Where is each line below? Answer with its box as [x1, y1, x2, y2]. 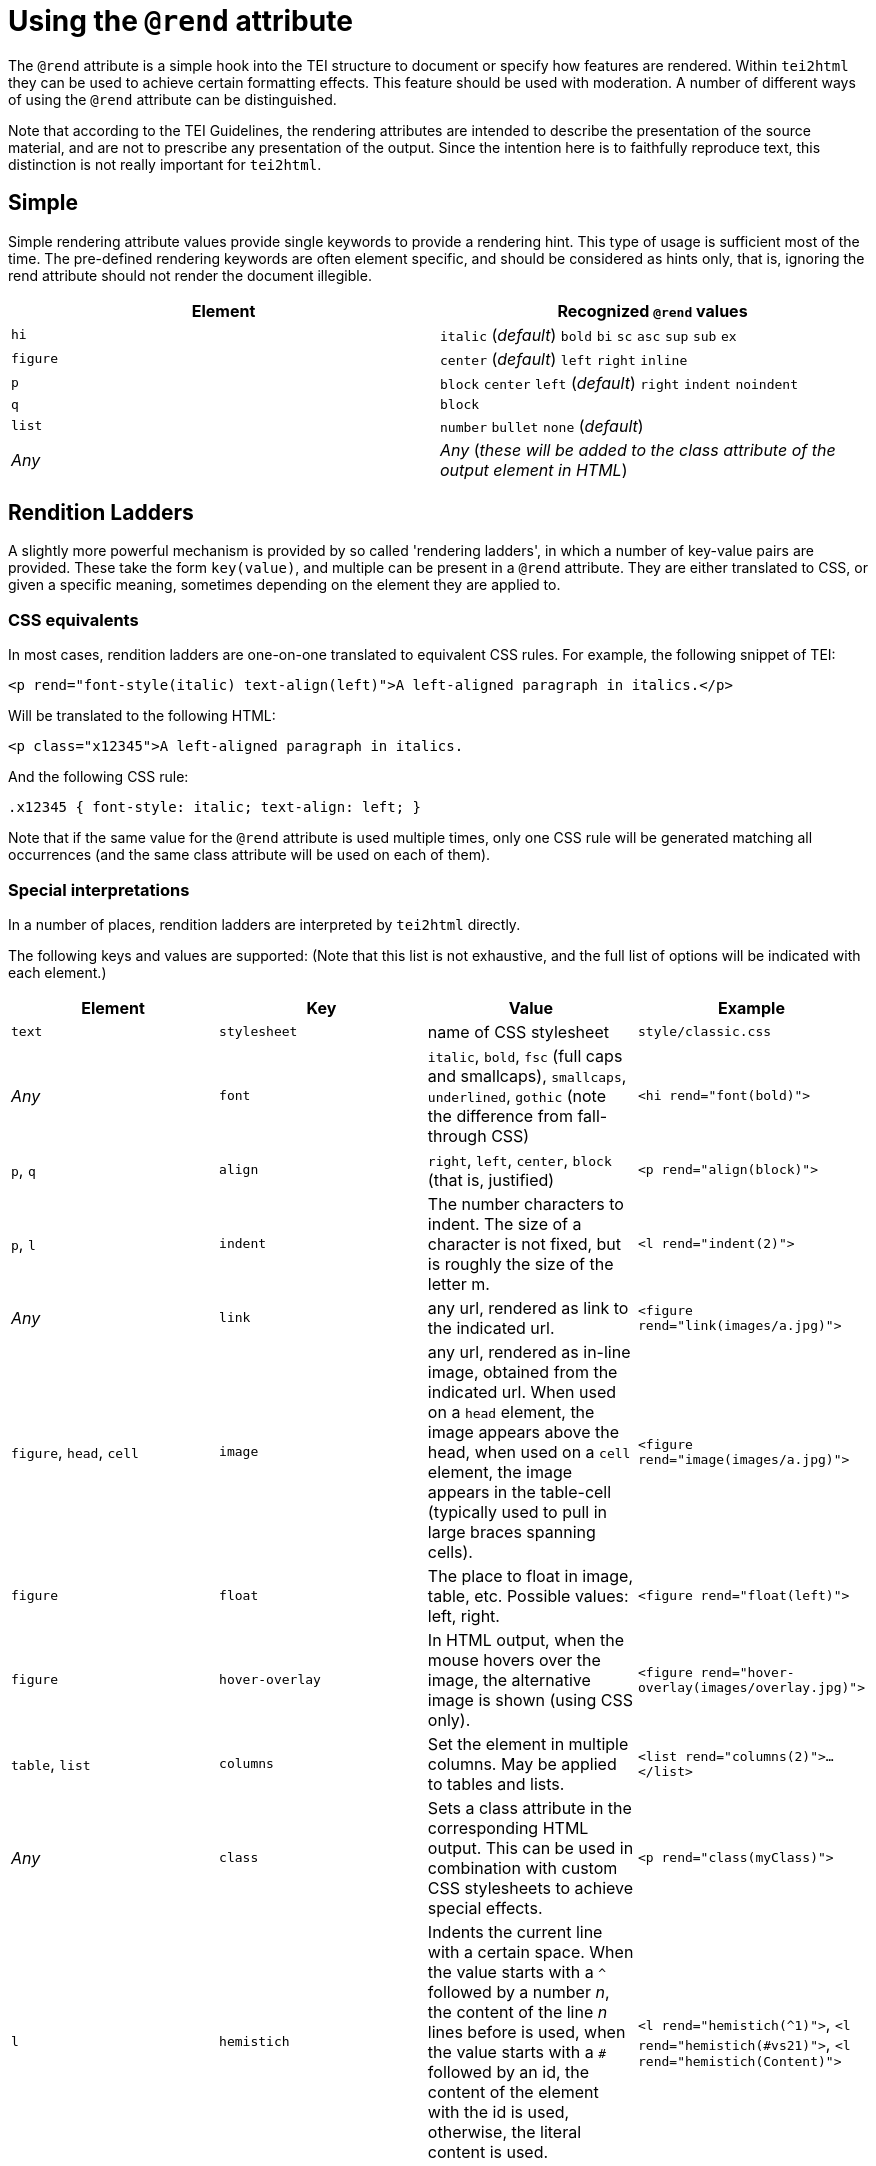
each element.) [8, 963, 107, 981]
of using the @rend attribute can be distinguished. [8, 90, 337, 108]
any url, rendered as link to [427, 1297, 629, 1318]
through [427, 1125, 487, 1146]
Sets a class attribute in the [427, 1797, 632, 1818]
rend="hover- [700, 1664, 795, 1680]
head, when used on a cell [427, 1441, 631, 1462]
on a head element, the [427, 1401, 595, 1422]
